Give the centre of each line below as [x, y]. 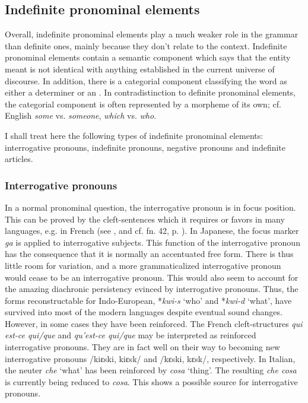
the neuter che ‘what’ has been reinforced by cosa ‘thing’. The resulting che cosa [151, 370]
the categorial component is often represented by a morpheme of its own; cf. [143, 104]
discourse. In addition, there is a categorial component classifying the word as [146, 80]
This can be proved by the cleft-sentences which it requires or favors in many [145, 219]
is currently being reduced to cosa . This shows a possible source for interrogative [151, 381]
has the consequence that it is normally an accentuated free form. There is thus [149, 254]
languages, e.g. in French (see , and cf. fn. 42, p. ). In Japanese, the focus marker [152, 231]
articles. [19, 159]
